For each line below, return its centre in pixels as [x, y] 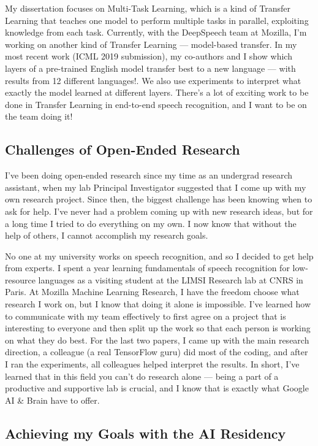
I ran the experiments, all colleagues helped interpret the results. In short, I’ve [152, 364]
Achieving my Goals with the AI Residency [146, 433]
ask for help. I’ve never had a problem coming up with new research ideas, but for [159, 211]
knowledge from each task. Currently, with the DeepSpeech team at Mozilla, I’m [156, 32]
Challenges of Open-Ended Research [123, 149]
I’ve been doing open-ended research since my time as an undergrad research [149, 175]
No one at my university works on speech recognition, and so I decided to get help [159, 256]
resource [20, 279]
